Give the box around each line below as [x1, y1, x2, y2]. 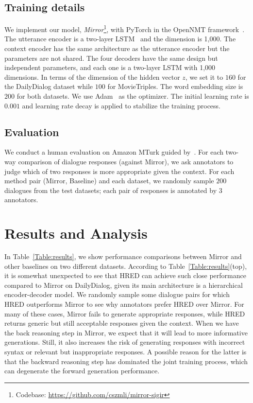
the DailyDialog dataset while [4, 81, 93, 91]
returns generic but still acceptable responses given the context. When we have [4, 318, 239, 328]
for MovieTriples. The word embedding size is [107, 81, 243, 91]
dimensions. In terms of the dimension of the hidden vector [4, 71, 180, 82]
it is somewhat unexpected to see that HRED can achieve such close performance [4, 270, 246, 280]
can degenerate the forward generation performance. [4, 366, 160, 376]
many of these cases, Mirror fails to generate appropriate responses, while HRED [4, 308, 245, 318]
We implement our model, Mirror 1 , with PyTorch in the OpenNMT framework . [4, 23, 245, 34]
